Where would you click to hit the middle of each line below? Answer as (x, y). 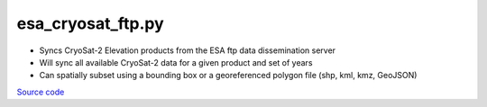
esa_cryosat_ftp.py (90, 23)
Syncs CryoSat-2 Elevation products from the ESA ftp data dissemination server (188, 50)
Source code (41, 92)
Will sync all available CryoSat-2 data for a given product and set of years (176, 62)
